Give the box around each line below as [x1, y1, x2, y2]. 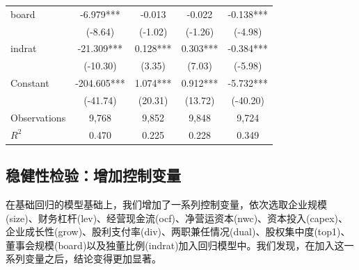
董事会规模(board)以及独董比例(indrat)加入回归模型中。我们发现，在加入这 [6, 237, 344, 252]
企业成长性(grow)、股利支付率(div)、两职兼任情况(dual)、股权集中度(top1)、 [6, 224, 351, 239]
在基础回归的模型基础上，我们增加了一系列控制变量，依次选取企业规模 [6, 196, 327, 211]
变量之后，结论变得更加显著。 [24, 251, 161, 266]
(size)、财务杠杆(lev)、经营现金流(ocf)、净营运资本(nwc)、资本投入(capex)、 [6, 210, 349, 225]
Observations [10, 110, 66, 124]
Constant [10, 76, 49, 90]
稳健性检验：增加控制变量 [6, 164, 181, 186]
